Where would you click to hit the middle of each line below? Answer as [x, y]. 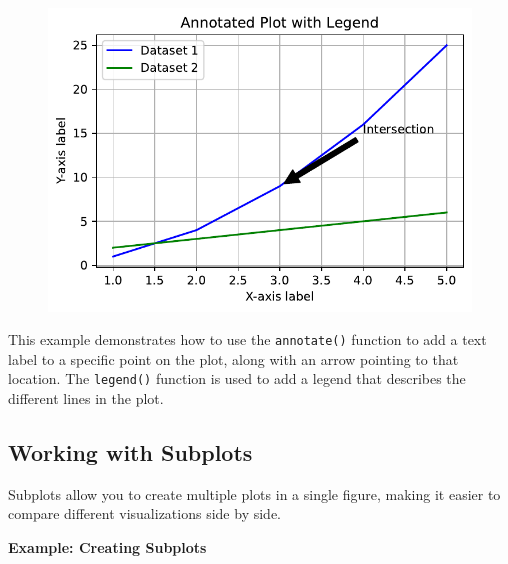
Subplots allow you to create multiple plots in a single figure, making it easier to [254, 493]
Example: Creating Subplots [107, 546]
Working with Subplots [130, 451]
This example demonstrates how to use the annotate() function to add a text [247, 339]
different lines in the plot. [86, 398]
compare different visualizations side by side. [144, 513]
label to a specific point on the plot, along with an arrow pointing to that [233, 358]
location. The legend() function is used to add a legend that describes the [237, 378]
